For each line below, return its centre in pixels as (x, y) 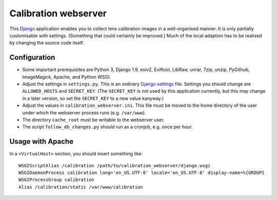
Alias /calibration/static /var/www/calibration (81, 187)
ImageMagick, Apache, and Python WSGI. (67, 77)
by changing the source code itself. (47, 43)
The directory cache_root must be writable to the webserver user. (93, 120)
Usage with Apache (42, 141)
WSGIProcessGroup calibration (57, 180)
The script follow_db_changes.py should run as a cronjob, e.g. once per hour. (108, 127)
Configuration (32, 58)
